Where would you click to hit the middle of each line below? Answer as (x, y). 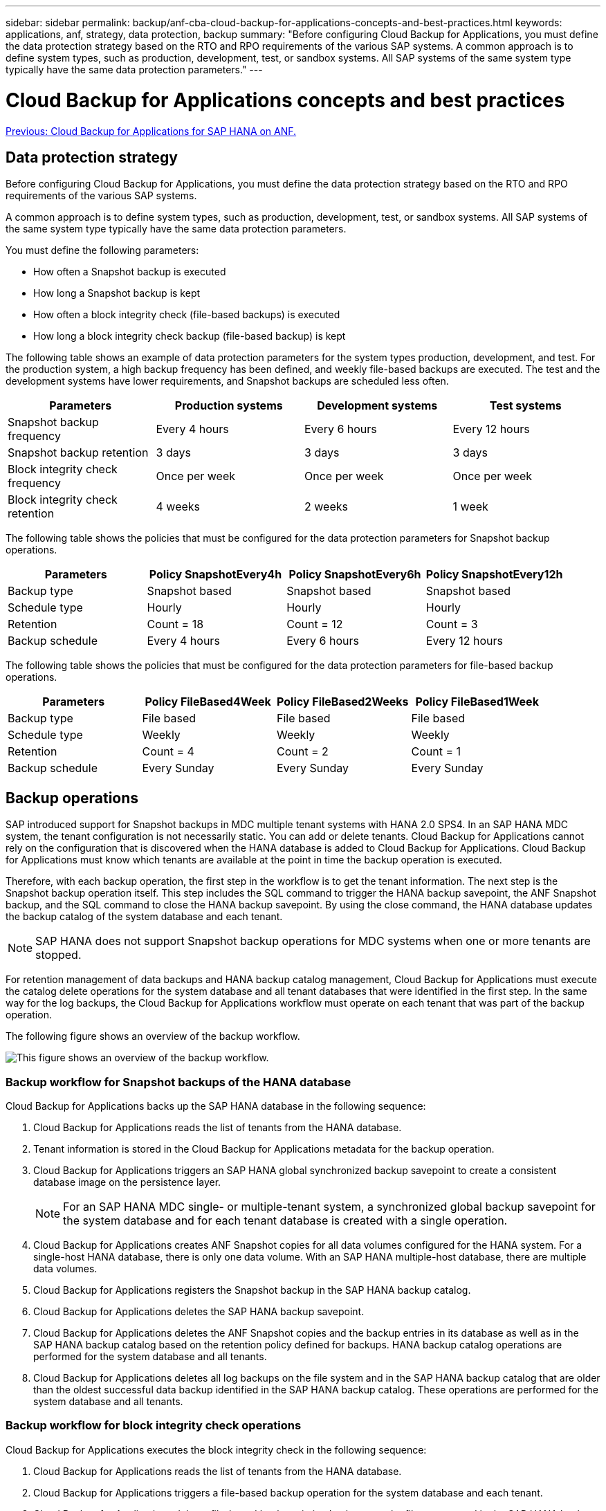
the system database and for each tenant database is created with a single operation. (285, 1220)
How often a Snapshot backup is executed (130, 272)
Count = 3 (452, 624)
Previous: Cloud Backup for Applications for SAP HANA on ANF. (151, 131)
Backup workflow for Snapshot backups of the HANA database (178, 1082)
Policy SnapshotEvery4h (215, 575)
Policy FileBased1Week (477, 702)
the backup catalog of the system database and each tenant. (144, 917)
